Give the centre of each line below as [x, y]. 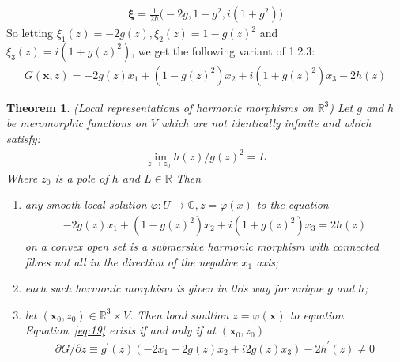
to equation [317, 314]
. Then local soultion [179, 314]
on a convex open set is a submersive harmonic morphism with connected [202, 246]
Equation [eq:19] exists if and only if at [120, 330]
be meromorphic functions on [77, 123]
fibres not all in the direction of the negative [131, 261]
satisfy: [23, 139]
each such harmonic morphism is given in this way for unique [174, 288]
